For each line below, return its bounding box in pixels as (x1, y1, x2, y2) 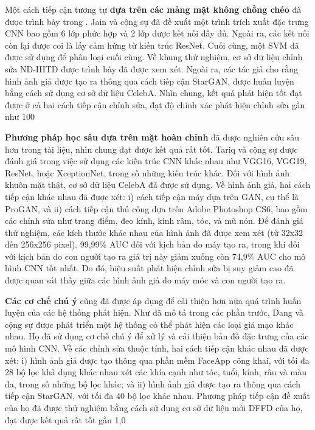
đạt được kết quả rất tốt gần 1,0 (5, 413, 126, 426)
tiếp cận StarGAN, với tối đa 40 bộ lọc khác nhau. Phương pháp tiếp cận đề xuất (5, 389, 311, 402)
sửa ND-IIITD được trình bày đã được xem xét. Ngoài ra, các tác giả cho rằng (5, 62, 299, 75)
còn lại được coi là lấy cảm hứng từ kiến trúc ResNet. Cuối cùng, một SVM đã (5, 38, 299, 51)
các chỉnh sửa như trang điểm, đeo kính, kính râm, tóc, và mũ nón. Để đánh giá (5, 214, 303, 227)
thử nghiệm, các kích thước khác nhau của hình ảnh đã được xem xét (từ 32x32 (5, 226, 303, 238)
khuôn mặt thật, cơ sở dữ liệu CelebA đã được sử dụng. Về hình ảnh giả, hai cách (5, 178, 311, 191)
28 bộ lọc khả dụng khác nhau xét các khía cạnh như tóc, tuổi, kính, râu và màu (5, 366, 306, 378)
